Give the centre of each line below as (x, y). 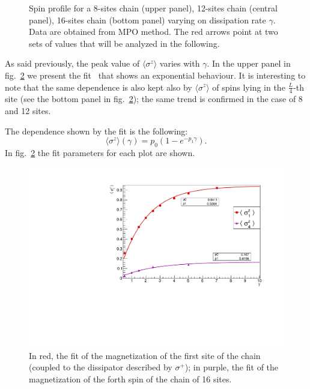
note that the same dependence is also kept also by (99, 87)
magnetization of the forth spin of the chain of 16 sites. (130, 379)
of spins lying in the (249, 87)
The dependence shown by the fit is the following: (96, 131)
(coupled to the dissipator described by (101, 367)
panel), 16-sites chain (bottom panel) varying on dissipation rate (147, 20)
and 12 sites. (28, 110)
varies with (180, 63)
